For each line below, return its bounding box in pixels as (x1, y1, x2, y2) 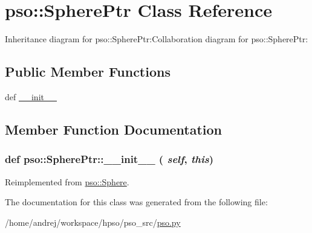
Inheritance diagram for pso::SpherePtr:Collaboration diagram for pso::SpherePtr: (5, 33, 308, 45)
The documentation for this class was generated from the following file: (5, 196, 268, 208)
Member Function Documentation (5, 120, 223, 138)
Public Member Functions (5, 62, 171, 81)
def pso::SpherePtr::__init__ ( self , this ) (5, 152, 214, 167)
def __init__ (5, 90, 57, 103)
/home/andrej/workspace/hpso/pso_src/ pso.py (5, 215, 181, 228)
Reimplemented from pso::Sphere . (5, 175, 129, 188)
